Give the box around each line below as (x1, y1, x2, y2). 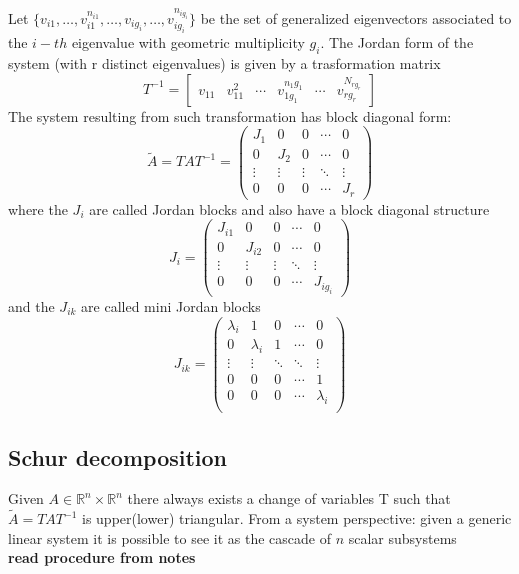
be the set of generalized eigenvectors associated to (200, 7, 512, 28)
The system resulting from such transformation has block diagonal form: (8, 105, 452, 126)
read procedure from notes (8, 547, 196, 568)
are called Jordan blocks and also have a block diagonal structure (89, 198, 490, 219)
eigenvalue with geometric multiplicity (71, 32, 305, 53)
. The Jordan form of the (320, 32, 474, 53)
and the (8, 295, 55, 316)
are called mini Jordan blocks (81, 295, 261, 316)
